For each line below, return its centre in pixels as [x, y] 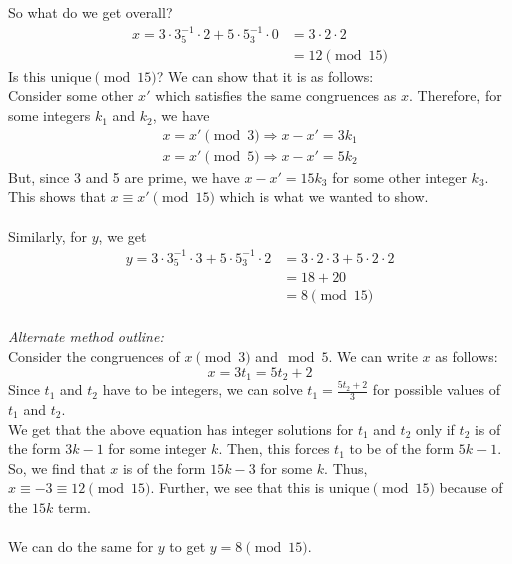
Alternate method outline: [86, 336]
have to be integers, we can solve [202, 389]
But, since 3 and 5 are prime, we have [124, 176]
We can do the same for [81, 546]
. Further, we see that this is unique [260, 487]
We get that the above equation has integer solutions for [181, 428]
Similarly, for [48, 235]
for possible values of [436, 389]
